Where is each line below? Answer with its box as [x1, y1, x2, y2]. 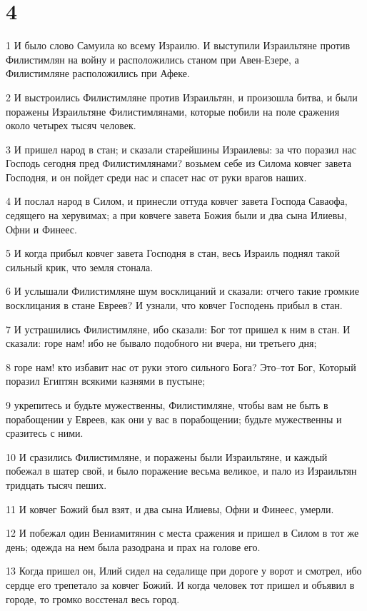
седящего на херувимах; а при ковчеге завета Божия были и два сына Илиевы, [6, 208, 347, 223]
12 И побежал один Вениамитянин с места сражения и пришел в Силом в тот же [6, 525, 359, 540]
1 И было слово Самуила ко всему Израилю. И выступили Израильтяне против [6, 38, 351, 53]
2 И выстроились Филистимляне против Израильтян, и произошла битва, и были [6, 89, 358, 104]
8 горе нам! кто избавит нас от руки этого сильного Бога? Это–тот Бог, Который [6, 359, 356, 374]
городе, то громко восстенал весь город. [6, 591, 180, 606]
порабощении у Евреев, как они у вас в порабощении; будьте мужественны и [6, 411, 342, 426]
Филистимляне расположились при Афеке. [6, 66, 190, 81]
